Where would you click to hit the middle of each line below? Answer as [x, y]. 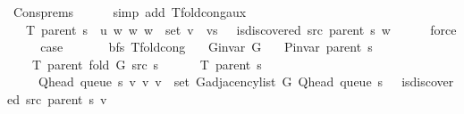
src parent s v [66, 98]
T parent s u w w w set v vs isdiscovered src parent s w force [241, 29]
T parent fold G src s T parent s [147, 64]
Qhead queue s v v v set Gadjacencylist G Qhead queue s [211, 81]
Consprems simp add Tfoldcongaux [130, 12]
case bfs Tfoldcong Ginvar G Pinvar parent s [207, 47]
